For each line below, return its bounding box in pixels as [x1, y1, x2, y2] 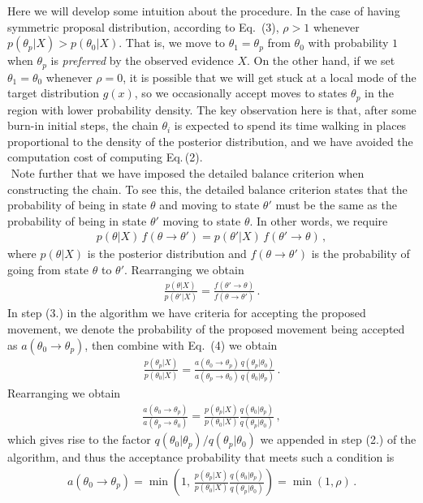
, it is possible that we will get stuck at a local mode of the [123, 68, 417, 85]
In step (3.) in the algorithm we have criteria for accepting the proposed [7, 304, 366, 321]
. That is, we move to [119, 34, 225, 51]
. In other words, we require [249, 212, 388, 229]
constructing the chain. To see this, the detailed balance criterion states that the [7, 180, 408, 197]
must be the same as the [275, 196, 397, 213]
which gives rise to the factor [7, 431, 151, 448]
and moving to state [159, 196, 260, 213]
